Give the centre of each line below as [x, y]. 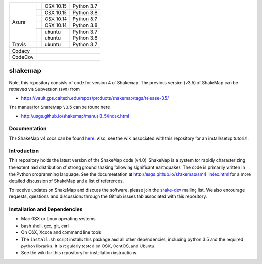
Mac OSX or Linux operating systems [58, 219]
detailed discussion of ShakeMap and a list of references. [66, 181]
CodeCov [23, 57]
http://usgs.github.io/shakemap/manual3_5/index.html [75, 116]
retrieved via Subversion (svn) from [44, 89]
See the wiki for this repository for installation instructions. [79, 253]
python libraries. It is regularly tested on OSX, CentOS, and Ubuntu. [88, 246]
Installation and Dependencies [46, 209]
